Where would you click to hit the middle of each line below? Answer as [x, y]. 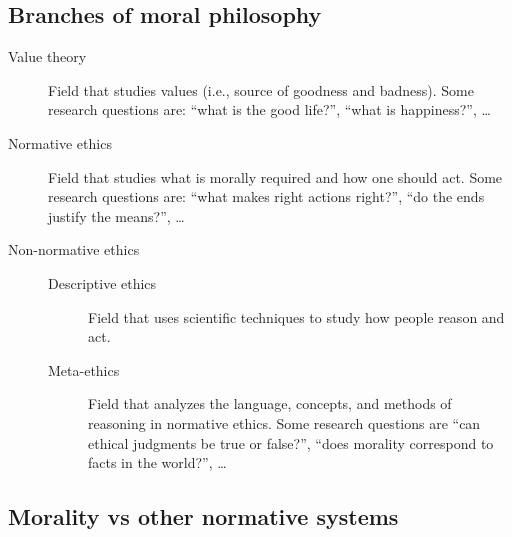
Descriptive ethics [102, 282]
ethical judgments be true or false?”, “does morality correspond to [291, 442]
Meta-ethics [84, 369]
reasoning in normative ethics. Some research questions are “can [284, 422]
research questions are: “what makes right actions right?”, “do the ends [266, 196]
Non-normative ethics [74, 249]
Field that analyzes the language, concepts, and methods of [270, 403]
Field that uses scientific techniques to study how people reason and [296, 316]
